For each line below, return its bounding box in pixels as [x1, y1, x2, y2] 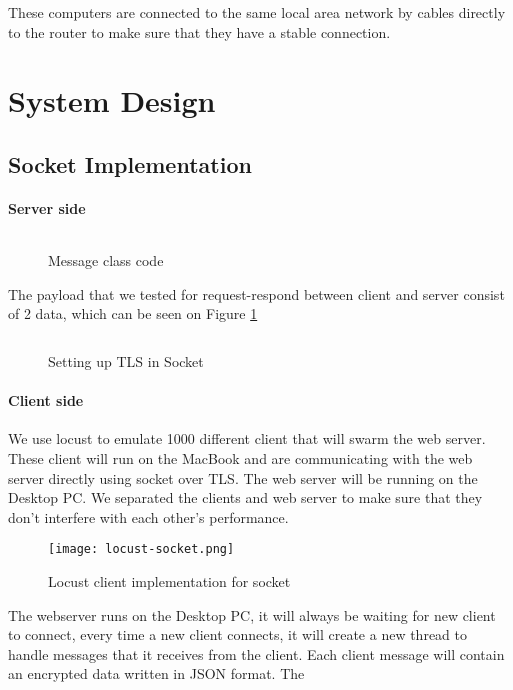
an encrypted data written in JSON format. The [8, 663, 305, 684]
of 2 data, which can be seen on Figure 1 [8, 303, 258, 324]
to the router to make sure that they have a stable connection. [8, 21, 391, 42]
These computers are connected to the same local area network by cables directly [8, 2, 506, 22]
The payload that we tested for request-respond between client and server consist [8, 283, 505, 304]
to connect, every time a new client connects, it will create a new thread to [8, 624, 468, 645]
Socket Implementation [8, 148, 252, 179]
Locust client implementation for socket [48, 570, 291, 591]
